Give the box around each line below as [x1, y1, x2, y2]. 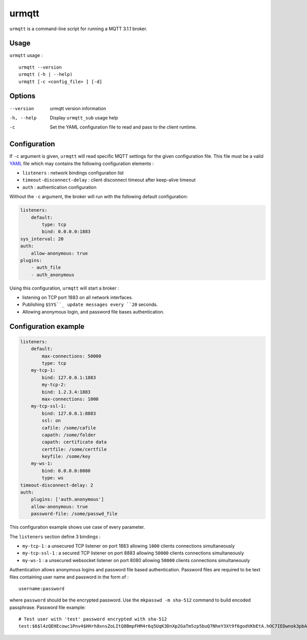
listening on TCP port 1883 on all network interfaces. [22, 295, 133, 301]
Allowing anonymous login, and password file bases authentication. [22, 308, 165, 315]
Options [9, 92, 36, 100]
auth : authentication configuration [22, 184, 97, 190]
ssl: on [41, 418, 61, 424]
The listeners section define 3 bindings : [9, 533, 101, 540]
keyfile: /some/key [41, 453, 91, 460]
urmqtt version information [50, 105, 106, 111]
